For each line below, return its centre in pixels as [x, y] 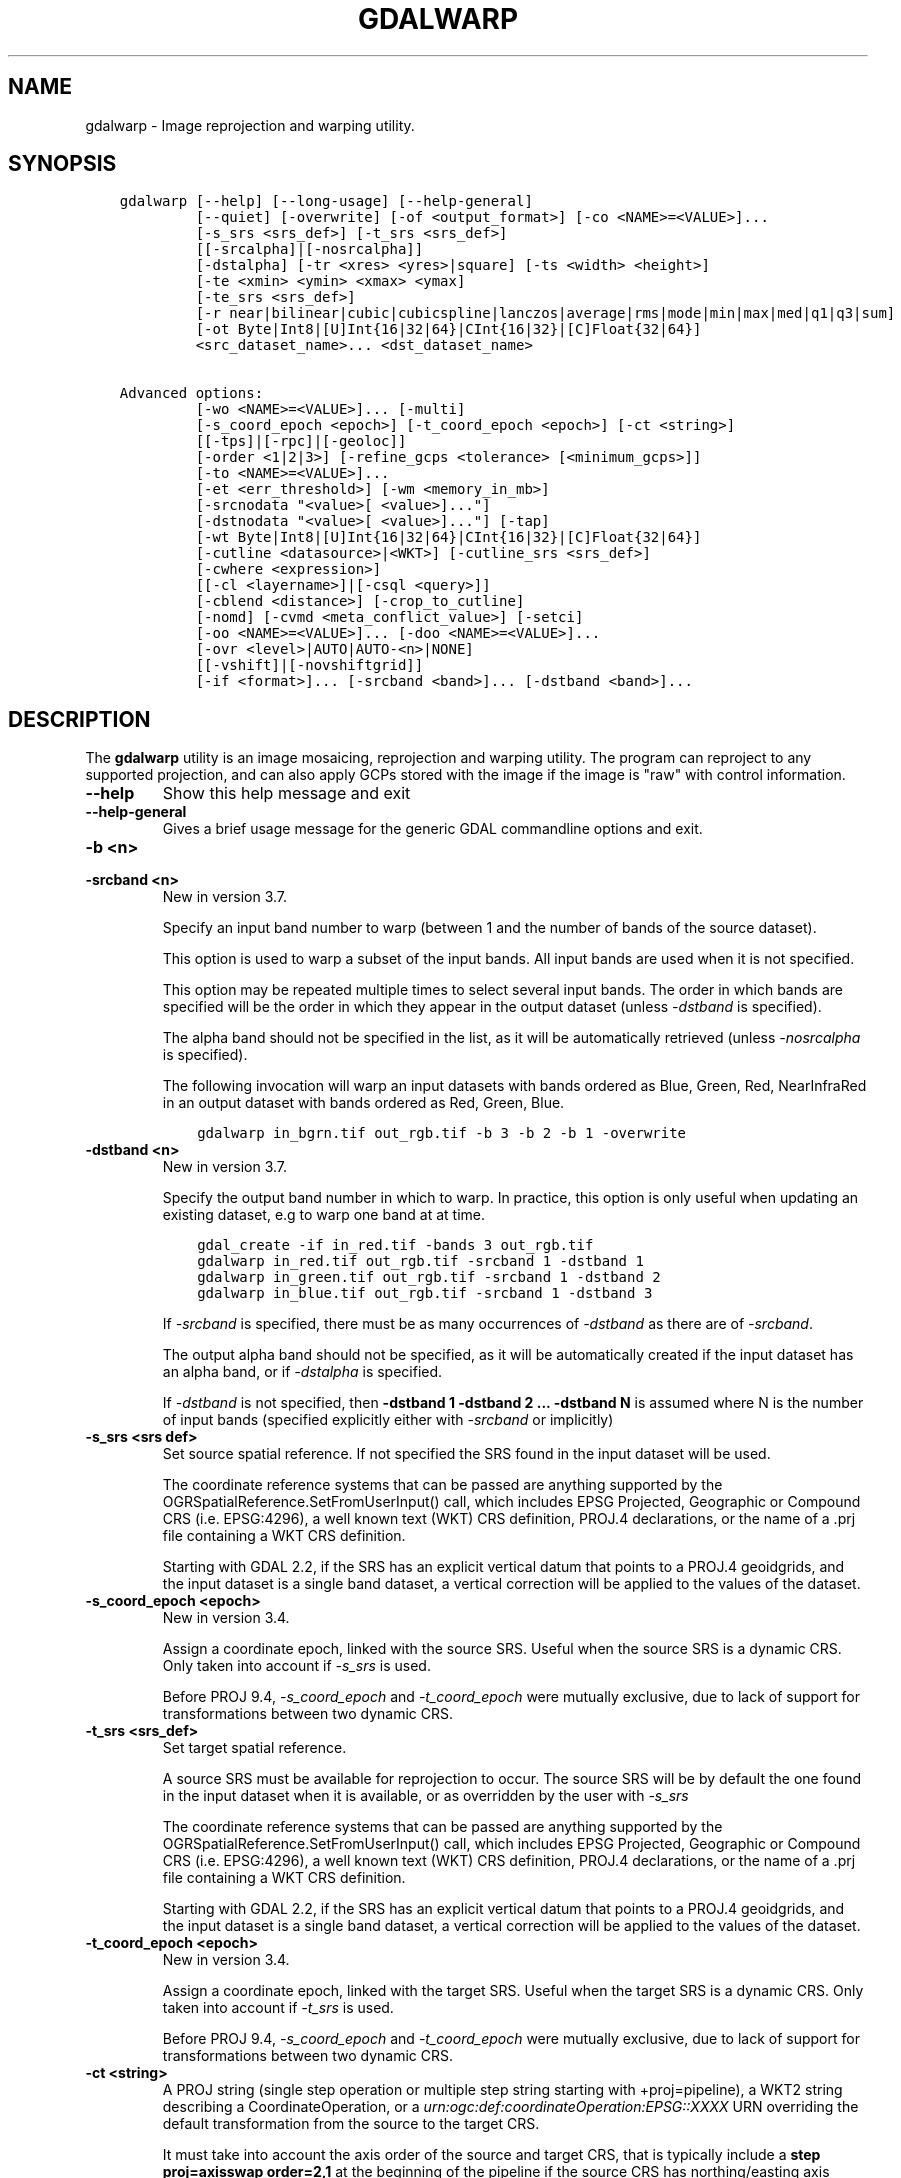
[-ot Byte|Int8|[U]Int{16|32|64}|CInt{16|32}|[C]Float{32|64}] [448, 329]
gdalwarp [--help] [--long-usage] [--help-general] [326, 201]
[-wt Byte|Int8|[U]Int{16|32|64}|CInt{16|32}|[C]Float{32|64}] [448, 537]
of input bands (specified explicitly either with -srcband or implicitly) [388, 1420]
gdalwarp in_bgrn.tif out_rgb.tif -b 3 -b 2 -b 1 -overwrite [442, 1133]
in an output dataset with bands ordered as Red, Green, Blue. [363, 1103]
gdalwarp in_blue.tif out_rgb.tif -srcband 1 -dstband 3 [425, 1293]
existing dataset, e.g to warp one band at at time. [323, 1215]
